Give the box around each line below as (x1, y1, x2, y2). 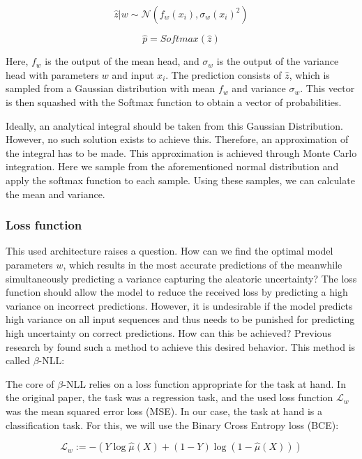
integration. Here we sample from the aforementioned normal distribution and (6, 159, 339, 174)
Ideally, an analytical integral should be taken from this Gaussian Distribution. (6, 118, 343, 133)
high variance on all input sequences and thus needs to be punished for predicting (6, 312, 355, 326)
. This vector (300, 81, 355, 96)
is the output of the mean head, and (45, 54, 199, 68)
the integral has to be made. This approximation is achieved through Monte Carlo (6, 145, 357, 160)
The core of (6, 376, 54, 391)
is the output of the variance (216, 54, 339, 68)
